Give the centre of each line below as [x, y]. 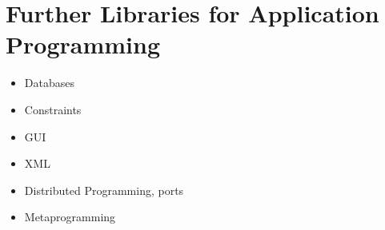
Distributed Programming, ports [104, 190]
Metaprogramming [70, 217]
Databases [49, 83]
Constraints [53, 109]
